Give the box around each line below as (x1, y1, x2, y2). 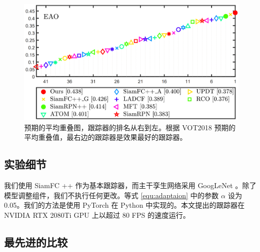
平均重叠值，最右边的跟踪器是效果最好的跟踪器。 (24, 132, 187, 142)
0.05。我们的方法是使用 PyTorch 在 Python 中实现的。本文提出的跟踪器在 (4, 200, 245, 210)
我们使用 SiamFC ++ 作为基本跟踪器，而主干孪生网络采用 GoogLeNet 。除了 (4, 180, 256, 191)
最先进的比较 (4, 234, 68, 250)
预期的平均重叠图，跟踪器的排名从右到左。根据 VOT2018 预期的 (24, 122, 236, 132)
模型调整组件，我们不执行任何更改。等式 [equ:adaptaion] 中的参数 (4, 190, 219, 200)
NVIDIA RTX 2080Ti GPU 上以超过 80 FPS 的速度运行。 (4, 210, 190, 220)
